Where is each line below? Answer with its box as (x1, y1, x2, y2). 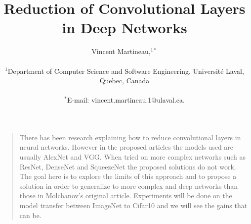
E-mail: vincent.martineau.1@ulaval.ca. (67, 95, 185, 105)
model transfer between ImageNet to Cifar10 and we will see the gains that (19, 200, 248, 211)
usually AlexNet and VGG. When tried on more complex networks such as (19, 152, 246, 162)
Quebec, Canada (99, 75, 150, 86)
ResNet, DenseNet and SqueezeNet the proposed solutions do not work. (19, 161, 236, 171)
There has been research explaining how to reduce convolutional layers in (19, 132, 241, 142)
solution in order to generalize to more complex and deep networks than (19, 180, 238, 191)
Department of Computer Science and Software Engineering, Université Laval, (7, 65, 244, 76)
